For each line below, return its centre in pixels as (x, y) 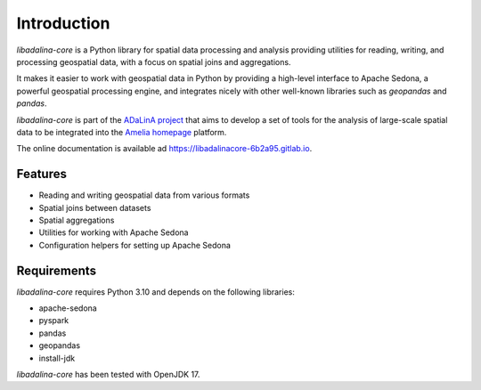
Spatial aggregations (77, 220)
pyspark (54, 321)
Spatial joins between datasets (95, 207)
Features (41, 174)
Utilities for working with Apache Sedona (114, 232)
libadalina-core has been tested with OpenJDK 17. (108, 374)
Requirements (57, 270)
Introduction (63, 23)
